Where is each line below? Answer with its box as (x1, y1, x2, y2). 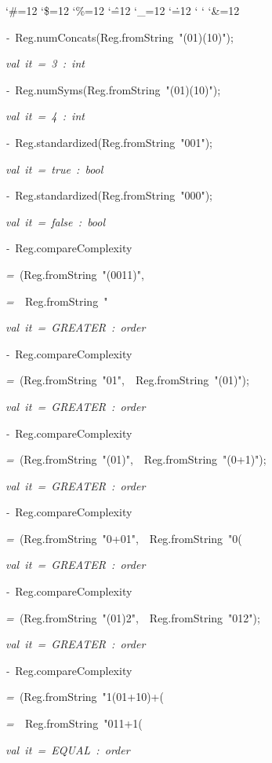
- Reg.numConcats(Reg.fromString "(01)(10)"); (5, 28, 234, 45)
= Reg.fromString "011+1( (5, 715, 143, 732)
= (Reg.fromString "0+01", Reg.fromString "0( (5, 530, 242, 546)
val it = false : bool (5, 213, 106, 229)
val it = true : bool (5, 160, 103, 177)
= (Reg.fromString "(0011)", (5, 266, 144, 282)
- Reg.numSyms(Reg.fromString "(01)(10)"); (5, 81, 221, 97)
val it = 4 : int (5, 108, 85, 124)
